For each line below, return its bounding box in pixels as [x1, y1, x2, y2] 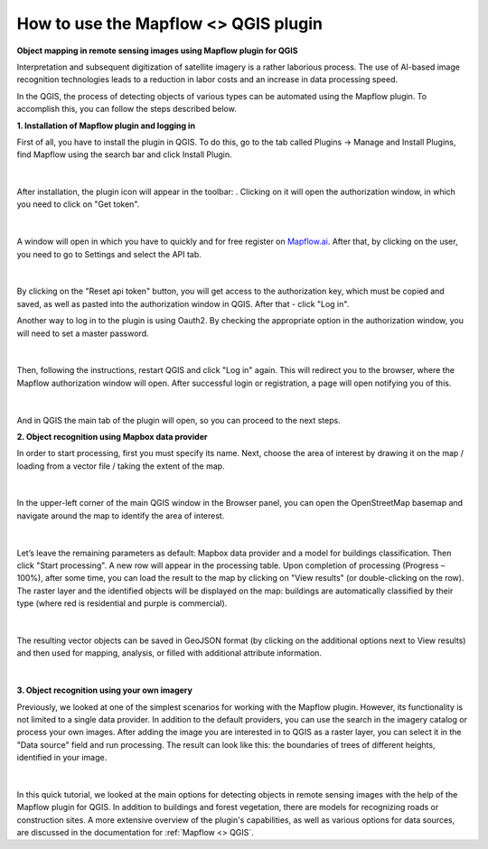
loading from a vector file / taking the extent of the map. [16, 461, 225, 471]
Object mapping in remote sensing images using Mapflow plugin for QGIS [16, 45, 298, 56]
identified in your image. [16, 752, 108, 763]
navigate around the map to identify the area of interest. [16, 510, 225, 521]
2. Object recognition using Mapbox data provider [16, 431, 208, 442]
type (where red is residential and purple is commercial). [16, 598, 228, 609]
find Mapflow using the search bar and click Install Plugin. [16, 149, 232, 160]
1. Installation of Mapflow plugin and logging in [16, 120, 196, 131]
